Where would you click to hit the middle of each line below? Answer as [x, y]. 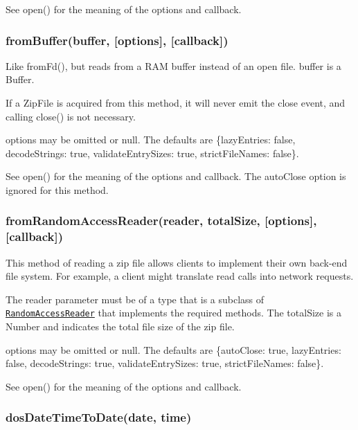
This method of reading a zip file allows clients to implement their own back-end [177, 262]
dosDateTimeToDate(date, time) [99, 417]
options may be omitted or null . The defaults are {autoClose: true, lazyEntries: [173, 349]
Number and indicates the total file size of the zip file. [120, 326]
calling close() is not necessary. [71, 116]
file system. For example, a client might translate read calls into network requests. [180, 276]
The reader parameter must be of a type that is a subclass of [135, 299]
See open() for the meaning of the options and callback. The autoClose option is [176, 176]
